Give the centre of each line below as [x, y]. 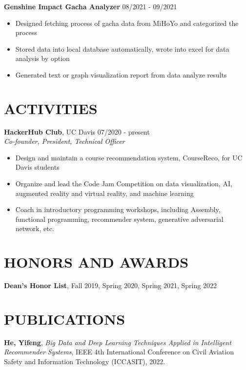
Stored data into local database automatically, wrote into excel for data [122, 49]
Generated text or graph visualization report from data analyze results [121, 74]
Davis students [37, 167]
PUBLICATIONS [65, 319]
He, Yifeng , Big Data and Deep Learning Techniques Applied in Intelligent [118, 342]
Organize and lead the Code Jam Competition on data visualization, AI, [124, 184]
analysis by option [42, 58]
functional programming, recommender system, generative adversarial [119, 219]
